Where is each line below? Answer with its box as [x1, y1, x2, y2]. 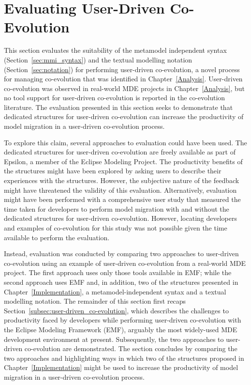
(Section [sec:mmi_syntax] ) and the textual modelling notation [4, 54, 192, 64]
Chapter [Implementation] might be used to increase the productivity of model [4, 362, 238, 372]
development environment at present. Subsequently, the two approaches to [4, 334, 224, 344]
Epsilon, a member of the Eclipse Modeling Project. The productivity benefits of [4, 156, 243, 166]
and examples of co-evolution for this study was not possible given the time [4, 223, 227, 232]
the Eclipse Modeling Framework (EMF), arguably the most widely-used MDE [4, 324, 237, 334]
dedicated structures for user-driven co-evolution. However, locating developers [4, 213, 237, 223]
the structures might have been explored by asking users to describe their [4, 166, 221, 176]
